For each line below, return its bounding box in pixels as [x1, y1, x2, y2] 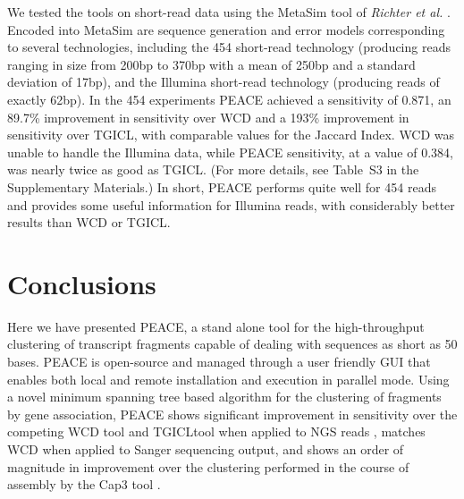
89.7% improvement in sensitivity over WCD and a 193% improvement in [7, 107, 409, 126]
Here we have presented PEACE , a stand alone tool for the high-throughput [7, 317, 425, 335]
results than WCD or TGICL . [7, 213, 171, 232]
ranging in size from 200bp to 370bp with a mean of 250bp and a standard [7, 55, 416, 73]
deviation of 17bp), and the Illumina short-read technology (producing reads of [7, 72, 440, 91]
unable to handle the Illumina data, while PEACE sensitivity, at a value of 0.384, [7, 142, 453, 161]
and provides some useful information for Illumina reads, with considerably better [7, 195, 455, 214]
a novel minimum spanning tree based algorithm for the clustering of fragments [7, 387, 442, 406]
